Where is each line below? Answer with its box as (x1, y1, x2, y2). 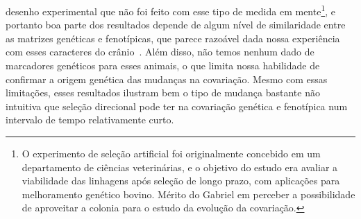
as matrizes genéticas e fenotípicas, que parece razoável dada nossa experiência (6, 30, 340, 45)
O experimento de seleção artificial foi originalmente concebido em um (22, 146, 321, 160)
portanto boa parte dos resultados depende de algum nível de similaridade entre (6, 17, 346, 32)
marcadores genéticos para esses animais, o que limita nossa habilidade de (6, 58, 320, 73)
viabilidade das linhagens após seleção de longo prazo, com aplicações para (22, 173, 340, 188)
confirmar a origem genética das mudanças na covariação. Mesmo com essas (6, 71, 328, 86)
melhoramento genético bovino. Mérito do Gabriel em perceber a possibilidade (22, 186, 355, 201)
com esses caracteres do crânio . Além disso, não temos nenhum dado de (6, 44, 314, 59)
